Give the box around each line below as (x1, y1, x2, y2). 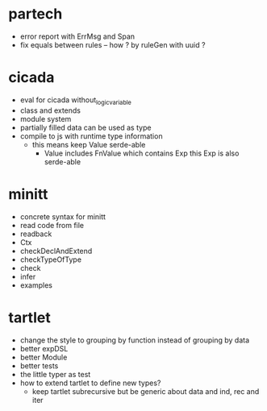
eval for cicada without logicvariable (19, 94, 131, 106)
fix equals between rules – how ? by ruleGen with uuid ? (19, 39, 206, 49)
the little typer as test (19, 369, 91, 379)
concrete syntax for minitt (19, 211, 106, 222)
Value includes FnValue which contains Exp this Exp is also (44, 148, 240, 158)
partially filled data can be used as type (19, 122, 152, 132)
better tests (19, 360, 59, 371)
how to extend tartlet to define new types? (19, 378, 161, 388)
